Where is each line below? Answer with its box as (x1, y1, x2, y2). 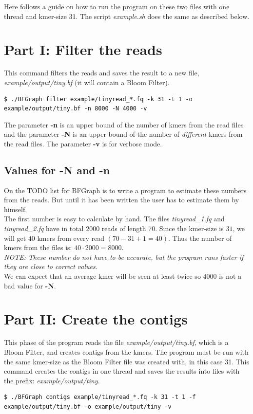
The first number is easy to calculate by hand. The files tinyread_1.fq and (4, 214, 225, 224)
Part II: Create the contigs (4, 309, 188, 329)
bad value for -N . (4, 280, 56, 290)
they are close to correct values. (4, 261, 97, 271)
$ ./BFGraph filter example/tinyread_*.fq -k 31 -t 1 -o (4, 95, 193, 103)
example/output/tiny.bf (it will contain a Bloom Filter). (4, 77, 170, 87)
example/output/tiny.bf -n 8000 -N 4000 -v (4, 105, 147, 112)
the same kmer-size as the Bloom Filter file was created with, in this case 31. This (4, 356, 249, 366)
